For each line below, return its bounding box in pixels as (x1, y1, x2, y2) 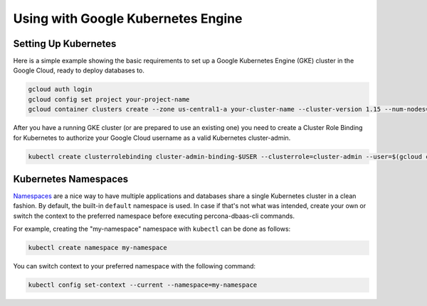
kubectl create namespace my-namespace (28, 244, 167, 252)
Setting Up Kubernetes (13, 38, 117, 50)
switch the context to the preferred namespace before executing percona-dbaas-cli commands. (13, 212, 295, 220)
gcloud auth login (28, 85, 93, 94)
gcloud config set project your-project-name (28, 95, 190, 103)
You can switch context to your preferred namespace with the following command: (13, 262, 256, 271)
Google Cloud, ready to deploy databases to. (13, 66, 145, 75)
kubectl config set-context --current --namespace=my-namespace (28, 281, 258, 289)
